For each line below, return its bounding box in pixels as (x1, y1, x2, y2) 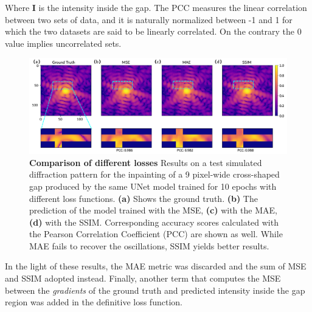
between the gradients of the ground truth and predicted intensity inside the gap (5, 283, 305, 296)
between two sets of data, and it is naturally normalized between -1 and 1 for (5, 13, 293, 26)
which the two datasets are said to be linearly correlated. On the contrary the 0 (5, 25, 302, 38)
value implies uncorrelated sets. (5, 36, 122, 49)
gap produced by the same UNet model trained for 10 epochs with (29, 179, 277, 192)
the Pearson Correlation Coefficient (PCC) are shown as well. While (29, 227, 283, 240)
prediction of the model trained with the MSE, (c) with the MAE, (29, 204, 277, 217)
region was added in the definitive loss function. (5, 296, 182, 308)
